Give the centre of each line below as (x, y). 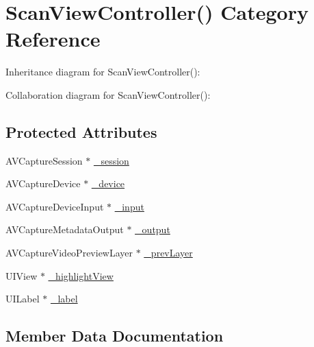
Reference (53, 39)
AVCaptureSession (44, 160)
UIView (22, 275)
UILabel (23, 299)
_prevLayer (168, 253)
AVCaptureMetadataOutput (65, 229)
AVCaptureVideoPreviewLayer (69, 253)
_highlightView (81, 275)
